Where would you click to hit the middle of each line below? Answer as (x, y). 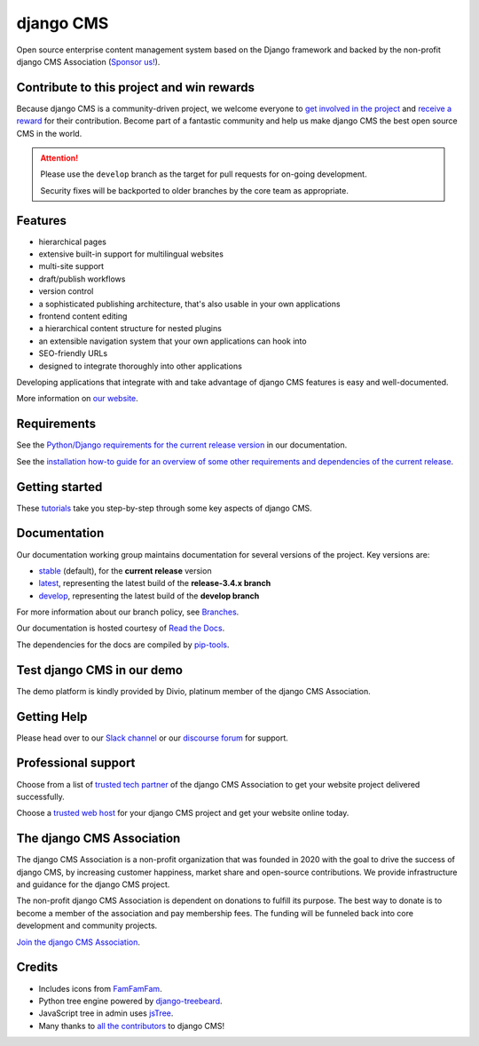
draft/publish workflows (82, 279)
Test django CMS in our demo (100, 670)
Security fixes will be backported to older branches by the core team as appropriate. (195, 190)
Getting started (59, 487)
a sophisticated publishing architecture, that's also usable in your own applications (189, 304)
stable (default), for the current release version (125, 571)
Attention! (59, 158)
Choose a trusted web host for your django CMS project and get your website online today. (183, 813)
